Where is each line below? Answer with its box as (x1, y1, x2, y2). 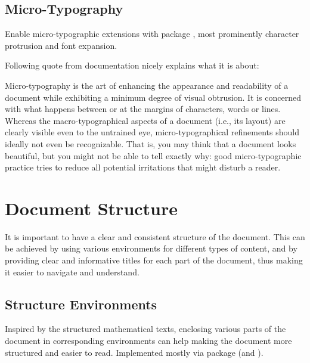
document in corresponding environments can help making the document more (5, 334, 292, 347)
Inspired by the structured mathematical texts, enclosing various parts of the (5, 322, 286, 335)
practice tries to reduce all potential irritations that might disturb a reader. (5, 161, 281, 173)
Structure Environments (5, 294, 157, 313)
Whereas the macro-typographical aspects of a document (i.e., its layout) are (5, 114, 286, 126)
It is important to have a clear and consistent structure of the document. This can (5, 230, 305, 243)
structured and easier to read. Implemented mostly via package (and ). (5, 346, 263, 358)
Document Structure (5, 196, 178, 220)
